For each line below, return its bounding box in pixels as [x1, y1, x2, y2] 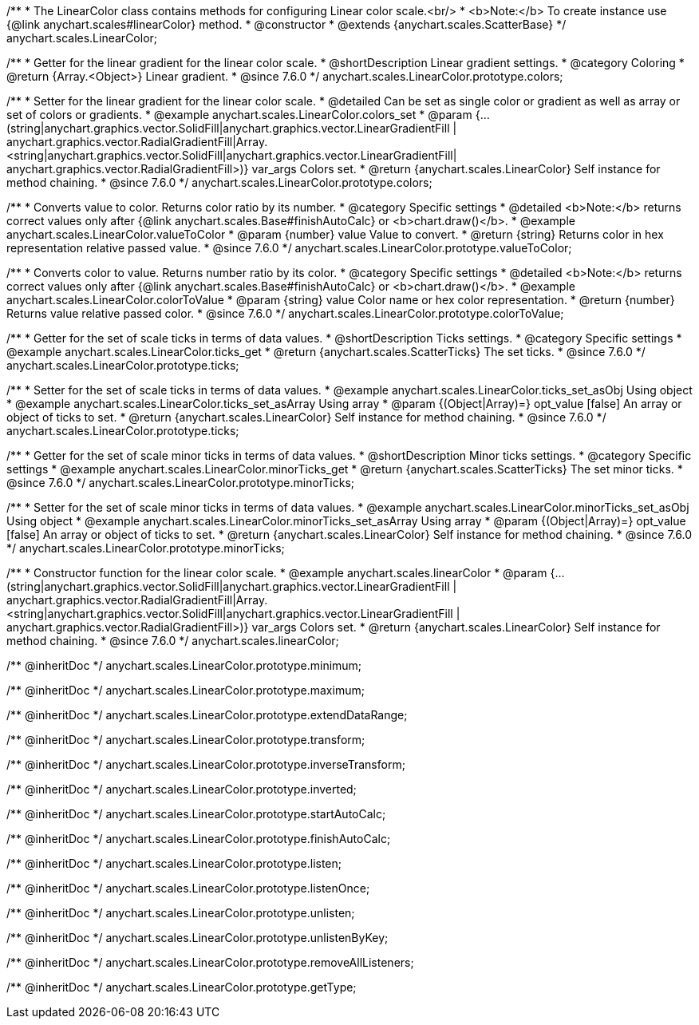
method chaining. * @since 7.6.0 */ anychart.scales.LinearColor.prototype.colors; [6, 176, 432, 189]
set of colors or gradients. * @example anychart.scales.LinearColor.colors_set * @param [6, 108, 472, 121]
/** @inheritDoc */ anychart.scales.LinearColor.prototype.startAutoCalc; [6, 807, 386, 821]
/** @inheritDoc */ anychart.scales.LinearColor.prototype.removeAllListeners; [6, 956, 414, 969]
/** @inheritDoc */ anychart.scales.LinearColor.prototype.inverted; [6, 782, 357, 796]
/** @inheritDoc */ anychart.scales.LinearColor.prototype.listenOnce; [6, 881, 370, 895]
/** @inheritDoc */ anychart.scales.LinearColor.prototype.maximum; [6, 683, 365, 697]
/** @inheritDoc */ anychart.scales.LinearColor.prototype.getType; [6, 980, 357, 994]
